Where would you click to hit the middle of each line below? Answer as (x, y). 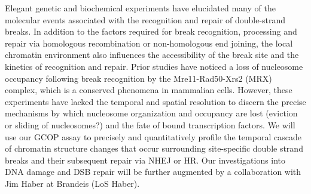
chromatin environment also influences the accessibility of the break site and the (152, 55)
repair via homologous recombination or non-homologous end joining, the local (149, 43)
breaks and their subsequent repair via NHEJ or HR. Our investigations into (145, 160)
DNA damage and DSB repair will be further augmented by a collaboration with (153, 172)
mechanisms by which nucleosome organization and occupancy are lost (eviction (151, 113)
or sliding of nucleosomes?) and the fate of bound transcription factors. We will (150, 124)
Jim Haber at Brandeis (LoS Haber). (72, 183)
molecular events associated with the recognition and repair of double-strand (145, 19)
